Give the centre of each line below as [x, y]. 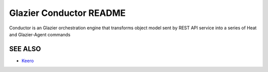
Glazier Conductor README [67, 13]
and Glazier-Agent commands [40, 34]
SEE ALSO [25, 49]
